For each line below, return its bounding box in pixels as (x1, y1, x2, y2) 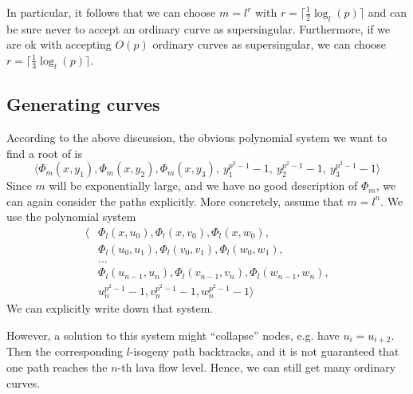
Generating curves (6, 92, 160, 116)
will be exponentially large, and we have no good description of (49, 177, 358, 194)
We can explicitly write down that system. (6, 300, 214, 317)
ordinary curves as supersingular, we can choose (152, 36, 387, 53)
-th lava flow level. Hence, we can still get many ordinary (117, 359, 396, 376)
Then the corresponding (6, 343, 124, 360)
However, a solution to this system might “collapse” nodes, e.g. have (6, 327, 340, 344)
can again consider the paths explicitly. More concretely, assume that (6, 192, 344, 209)
